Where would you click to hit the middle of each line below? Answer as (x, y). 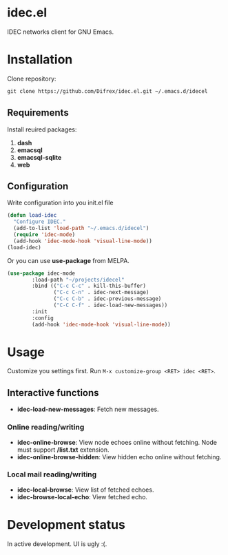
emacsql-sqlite (39, 157)
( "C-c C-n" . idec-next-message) (101, 293)
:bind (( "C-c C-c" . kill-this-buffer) (89, 286)
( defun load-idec (32, 216)
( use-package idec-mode (41, 273)
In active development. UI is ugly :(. (57, 544)
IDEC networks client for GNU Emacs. (61, 32)
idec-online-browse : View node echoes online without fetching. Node (117, 442)
